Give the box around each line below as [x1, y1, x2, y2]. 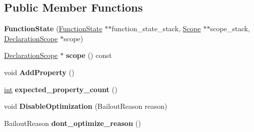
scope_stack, [210, 23, 250, 34]
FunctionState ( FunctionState [4, 23, 103, 34]
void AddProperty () [4, 67, 74, 77]
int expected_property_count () [4, 84, 117, 94]
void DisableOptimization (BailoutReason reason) [4, 101, 167, 111]
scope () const [66, 50, 112, 60]
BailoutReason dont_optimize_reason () [4, 117, 141, 128]
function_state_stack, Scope [111, 23, 201, 34]
